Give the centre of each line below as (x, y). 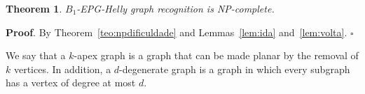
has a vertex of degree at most (71, 83)
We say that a (36, 55)
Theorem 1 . (34, 8)
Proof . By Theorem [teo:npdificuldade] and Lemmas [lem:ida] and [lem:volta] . (177, 32)
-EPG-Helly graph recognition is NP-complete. (175, 8)
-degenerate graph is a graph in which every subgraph (235, 69)
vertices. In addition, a (62, 69)
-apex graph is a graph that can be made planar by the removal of (216, 55)
